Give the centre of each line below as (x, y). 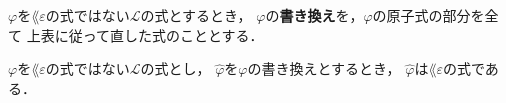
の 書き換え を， (314, 15)
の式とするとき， (196, 15)
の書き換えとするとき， (324, 68)
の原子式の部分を (428, 15)
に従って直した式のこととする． (159, 34)
